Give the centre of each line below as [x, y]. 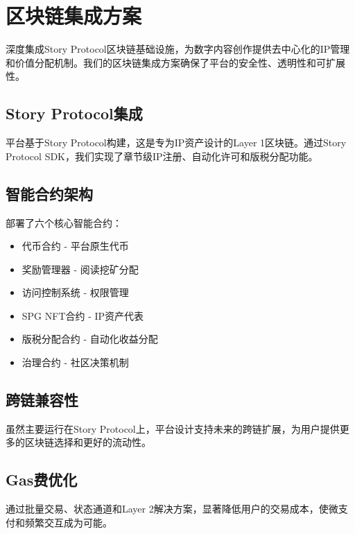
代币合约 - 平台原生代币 [75, 246]
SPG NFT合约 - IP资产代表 [83, 315]
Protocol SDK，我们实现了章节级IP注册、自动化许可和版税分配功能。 [162, 156]
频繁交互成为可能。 [68, 522]
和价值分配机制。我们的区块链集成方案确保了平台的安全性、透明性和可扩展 [175, 62]
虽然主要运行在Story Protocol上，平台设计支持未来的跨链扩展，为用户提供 [173, 428]
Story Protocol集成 [74, 113]
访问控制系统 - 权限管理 [75, 292]
